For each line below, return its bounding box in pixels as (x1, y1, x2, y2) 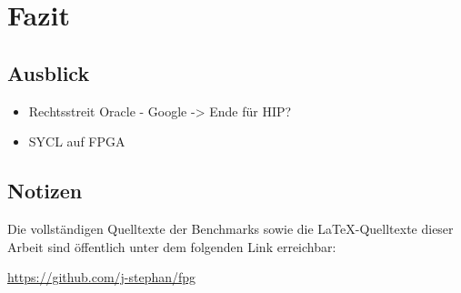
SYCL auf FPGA (28, 132, 125, 151)
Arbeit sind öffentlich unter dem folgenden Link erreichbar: (7, 237, 336, 256)
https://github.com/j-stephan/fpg (7, 268, 196, 287)
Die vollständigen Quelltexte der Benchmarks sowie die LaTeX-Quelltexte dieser (7, 218, 454, 237)
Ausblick (7, 58, 90, 86)
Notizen (7, 177, 83, 205)
